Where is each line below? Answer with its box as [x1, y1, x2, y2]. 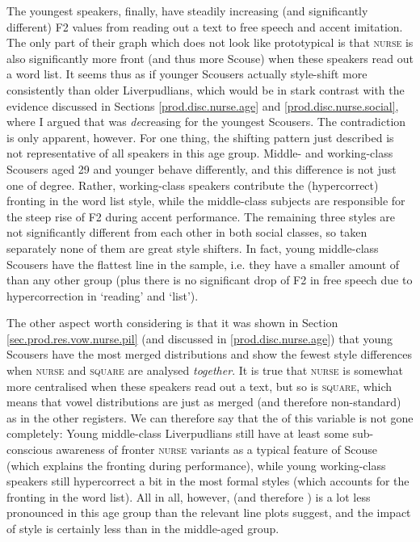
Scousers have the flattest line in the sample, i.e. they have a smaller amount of [6, 255, 400, 272]
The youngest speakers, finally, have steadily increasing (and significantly [6, 2, 368, 19]
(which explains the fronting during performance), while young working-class [6, 456, 386, 473]
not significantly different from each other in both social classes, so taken [6, 224, 367, 241]
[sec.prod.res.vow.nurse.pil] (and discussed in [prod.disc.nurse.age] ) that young [6, 330, 393, 347]
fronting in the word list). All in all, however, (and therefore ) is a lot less [6, 488, 371, 505]
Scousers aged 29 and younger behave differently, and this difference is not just [6, 160, 397, 177]
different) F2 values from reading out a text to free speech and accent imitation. [6, 18, 403, 35]
